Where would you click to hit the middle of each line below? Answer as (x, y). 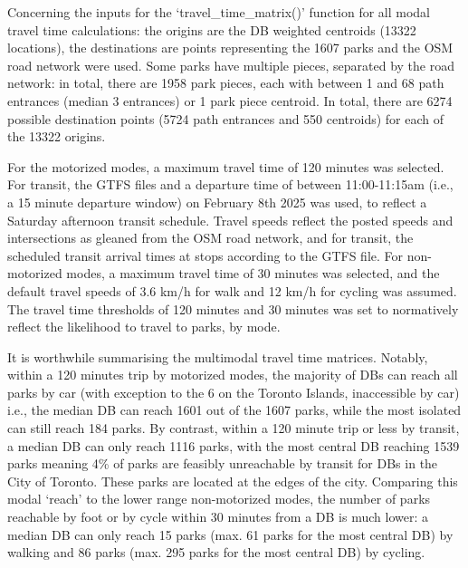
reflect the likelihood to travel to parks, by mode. (144, 327)
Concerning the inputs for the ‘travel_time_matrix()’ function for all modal (219, 12)
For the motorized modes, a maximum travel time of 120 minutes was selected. (226, 166)
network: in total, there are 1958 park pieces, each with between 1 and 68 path (226, 83)
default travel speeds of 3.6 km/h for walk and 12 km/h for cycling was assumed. (232, 290)
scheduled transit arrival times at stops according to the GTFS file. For (205, 255)
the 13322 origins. (57, 136)
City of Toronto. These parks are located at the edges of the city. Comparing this (233, 481)
